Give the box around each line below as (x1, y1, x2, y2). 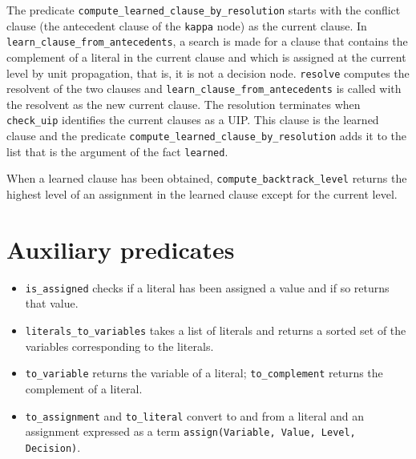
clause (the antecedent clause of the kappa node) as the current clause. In (6, 17, 367, 34)
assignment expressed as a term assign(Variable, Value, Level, (25, 423, 356, 440)
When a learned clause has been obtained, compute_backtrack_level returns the (6, 170, 407, 187)
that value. (25, 295, 79, 312)
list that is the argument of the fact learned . (6, 143, 228, 159)
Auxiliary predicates (6, 232, 235, 265)
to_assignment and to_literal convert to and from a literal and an (25, 407, 365, 424)
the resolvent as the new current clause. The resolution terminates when (6, 95, 361, 112)
